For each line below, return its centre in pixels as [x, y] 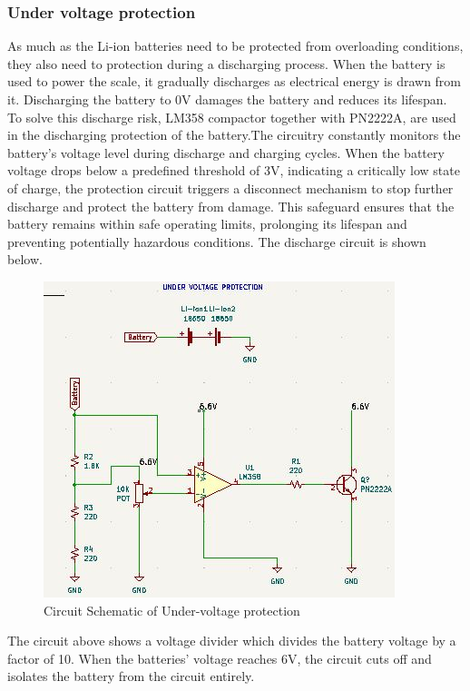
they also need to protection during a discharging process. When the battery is [226, 63]
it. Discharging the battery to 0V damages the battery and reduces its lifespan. [227, 99]
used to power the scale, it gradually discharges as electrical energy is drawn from [235, 81]
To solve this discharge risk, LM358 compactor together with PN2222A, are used [232, 117]
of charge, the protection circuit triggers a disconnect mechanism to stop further [230, 188]
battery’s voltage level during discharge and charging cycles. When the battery [226, 152]
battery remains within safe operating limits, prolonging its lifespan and [207, 224]
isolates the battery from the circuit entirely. [131, 676]
